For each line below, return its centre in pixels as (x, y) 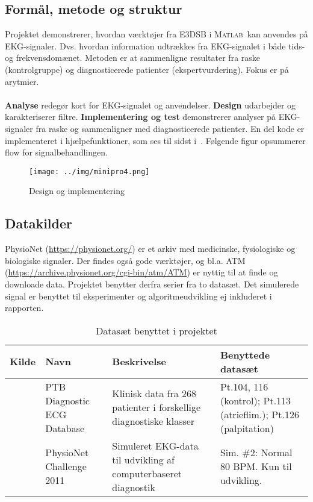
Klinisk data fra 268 (154, 394)
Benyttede (245, 354)
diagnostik (134, 487)
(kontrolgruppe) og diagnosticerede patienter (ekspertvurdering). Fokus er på (147, 69)
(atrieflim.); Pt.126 (259, 414)
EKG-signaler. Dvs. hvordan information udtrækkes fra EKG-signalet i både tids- (155, 45)
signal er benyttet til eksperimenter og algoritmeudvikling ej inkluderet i (138, 296)
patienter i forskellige (156, 407)
